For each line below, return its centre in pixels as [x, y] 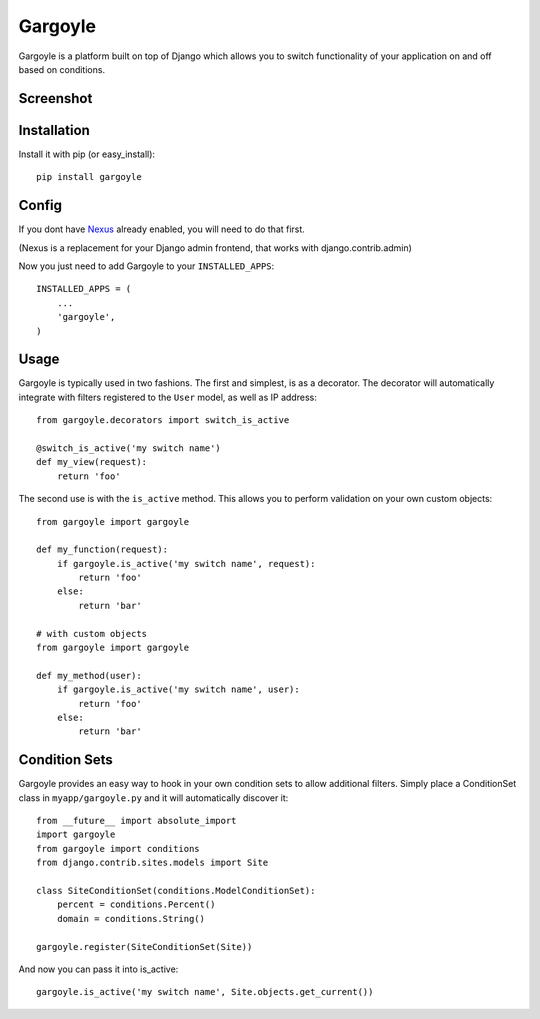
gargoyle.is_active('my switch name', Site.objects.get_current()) [205, 992]
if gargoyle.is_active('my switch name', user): [178, 689]
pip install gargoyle [89, 177]
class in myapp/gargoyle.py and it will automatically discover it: [153, 797]
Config [40, 205]
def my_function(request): [102, 549]
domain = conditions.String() [130, 918]
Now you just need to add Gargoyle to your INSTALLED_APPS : [146, 266]
